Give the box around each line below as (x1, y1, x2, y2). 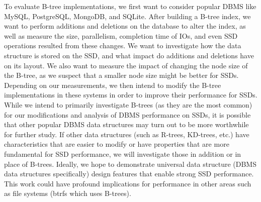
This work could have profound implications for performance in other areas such (4, 178, 251, 188)
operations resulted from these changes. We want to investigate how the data (4, 40, 241, 51)
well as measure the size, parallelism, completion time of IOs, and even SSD (4, 30, 238, 41)
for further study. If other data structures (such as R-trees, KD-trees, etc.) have (4, 129, 249, 139)
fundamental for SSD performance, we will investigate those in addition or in (4, 148, 241, 159)
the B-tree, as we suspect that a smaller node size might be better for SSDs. (4, 70, 239, 80)
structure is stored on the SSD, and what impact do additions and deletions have (4, 50, 254, 60)
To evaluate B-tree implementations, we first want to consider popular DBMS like (4, 1, 256, 11)
